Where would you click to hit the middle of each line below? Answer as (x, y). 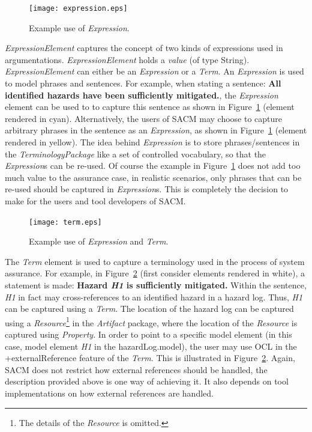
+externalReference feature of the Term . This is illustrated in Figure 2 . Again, (150, 358)
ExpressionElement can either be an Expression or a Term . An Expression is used (154, 71)
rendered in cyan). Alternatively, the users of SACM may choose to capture (144, 118)
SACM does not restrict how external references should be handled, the (136, 369)
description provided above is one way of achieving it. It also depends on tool (147, 381)
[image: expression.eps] (78, 8)
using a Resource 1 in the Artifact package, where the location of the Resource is (151, 321)
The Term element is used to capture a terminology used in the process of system (155, 261)
